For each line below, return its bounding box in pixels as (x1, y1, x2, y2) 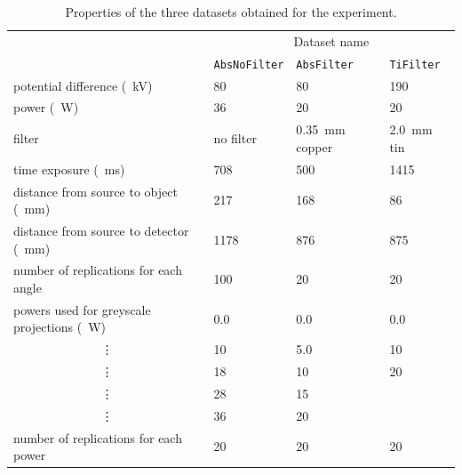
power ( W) (13, 98, 79, 117)
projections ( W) (13, 318, 106, 336)
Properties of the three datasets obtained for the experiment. (65, 3, 397, 20)
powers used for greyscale (13, 300, 151, 318)
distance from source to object (13, 181, 178, 200)
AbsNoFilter (213, 58, 284, 71)
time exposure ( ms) (13, 159, 125, 178)
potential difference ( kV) (13, 76, 153, 94)
